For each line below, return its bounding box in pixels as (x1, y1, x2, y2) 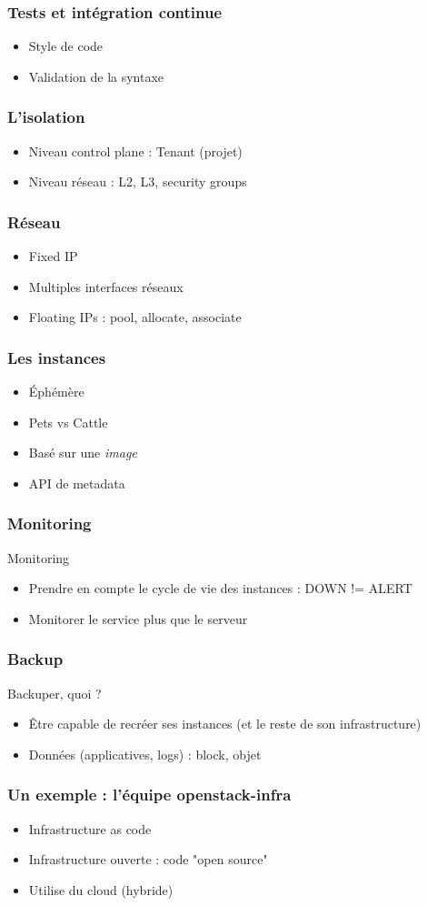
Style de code (28, 36, 104, 55)
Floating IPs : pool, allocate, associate (28, 307, 242, 327)
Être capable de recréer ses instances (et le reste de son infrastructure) (28, 714, 422, 733)
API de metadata (28, 473, 125, 492)
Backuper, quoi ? (7, 683, 102, 702)
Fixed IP (28, 247, 78, 266)
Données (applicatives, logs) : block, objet (28, 744, 262, 763)
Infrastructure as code (28, 819, 152, 838)
